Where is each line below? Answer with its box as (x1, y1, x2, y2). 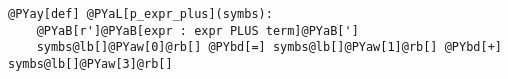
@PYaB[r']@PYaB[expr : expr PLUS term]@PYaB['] (36, 23, 359, 38)
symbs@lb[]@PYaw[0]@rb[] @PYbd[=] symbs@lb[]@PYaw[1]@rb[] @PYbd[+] (36, 40, 502, 55)
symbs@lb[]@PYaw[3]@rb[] (8, 56, 173, 71)
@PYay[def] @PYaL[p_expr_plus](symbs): (8, 7, 273, 21)
